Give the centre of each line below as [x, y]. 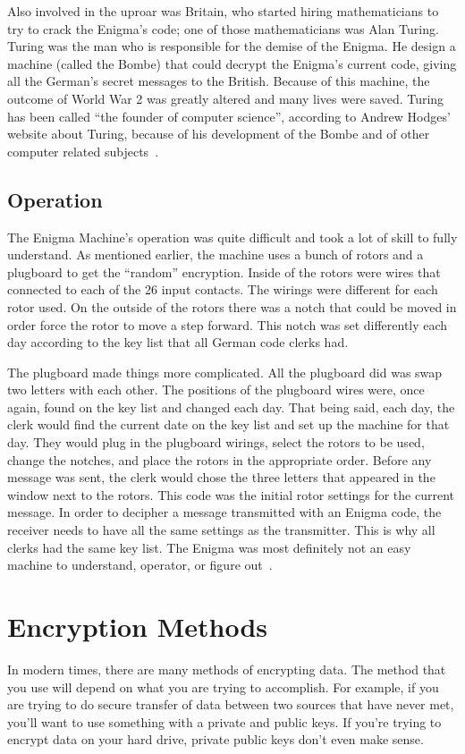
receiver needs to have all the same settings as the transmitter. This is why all [221, 530]
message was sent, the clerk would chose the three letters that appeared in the [221, 477]
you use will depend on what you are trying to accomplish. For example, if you [223, 686]
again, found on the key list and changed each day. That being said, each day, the [231, 407]
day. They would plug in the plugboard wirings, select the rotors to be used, [216, 442]
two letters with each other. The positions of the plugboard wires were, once [216, 390]
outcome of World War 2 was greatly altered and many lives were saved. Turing [226, 98]
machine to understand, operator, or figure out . [140, 565]
